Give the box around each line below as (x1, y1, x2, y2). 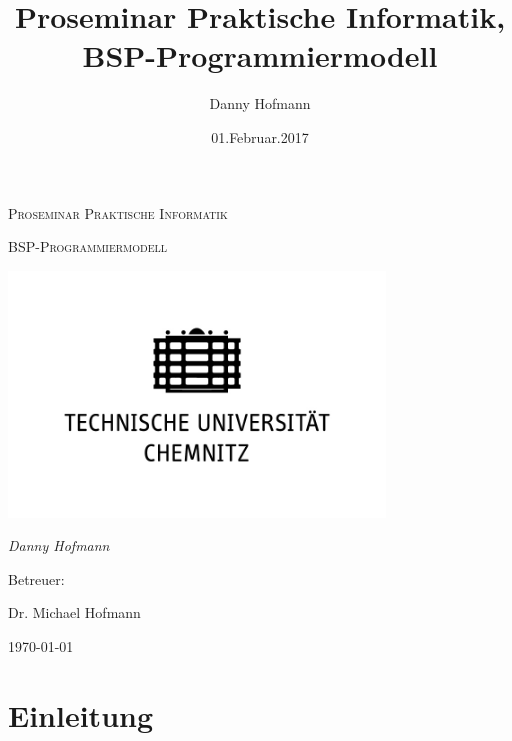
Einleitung (8, 694, 154, 735)
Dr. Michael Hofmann (8, 602, 141, 623)
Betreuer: (8, 568, 65, 589)
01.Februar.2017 (211, 126, 309, 147)
